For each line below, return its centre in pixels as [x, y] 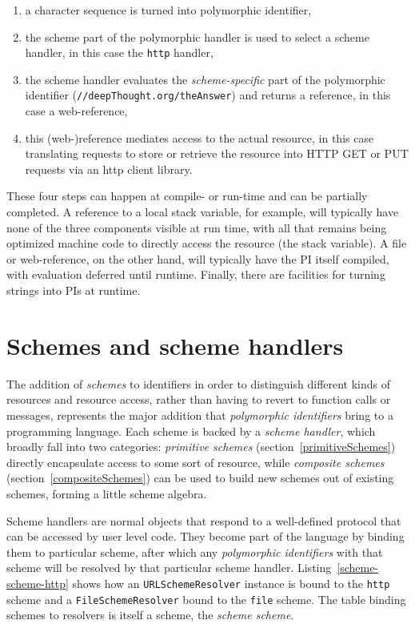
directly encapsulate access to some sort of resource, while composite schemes [196, 462]
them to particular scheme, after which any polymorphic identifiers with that [195, 552]
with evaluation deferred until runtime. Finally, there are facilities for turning [196, 274]
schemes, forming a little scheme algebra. [107, 493]
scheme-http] [38, 583]
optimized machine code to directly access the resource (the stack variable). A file [207, 243]
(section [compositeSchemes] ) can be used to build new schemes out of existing [200, 478]
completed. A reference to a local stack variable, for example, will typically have [203, 212]
